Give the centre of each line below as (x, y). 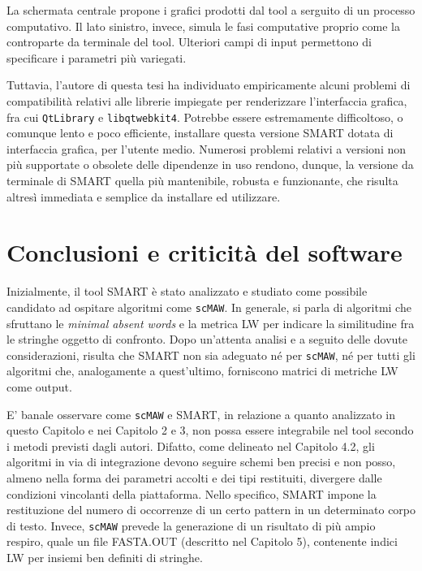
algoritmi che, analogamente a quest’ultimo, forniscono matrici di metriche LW (202, 371)
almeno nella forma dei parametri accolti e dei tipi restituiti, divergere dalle (194, 478)
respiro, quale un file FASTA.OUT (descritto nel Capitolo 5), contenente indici (202, 541)
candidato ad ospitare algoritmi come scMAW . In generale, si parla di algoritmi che (209, 307)
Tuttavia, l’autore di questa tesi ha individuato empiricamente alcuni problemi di (209, 85)
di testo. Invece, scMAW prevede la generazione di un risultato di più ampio (191, 525)
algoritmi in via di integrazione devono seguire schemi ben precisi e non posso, (201, 462)
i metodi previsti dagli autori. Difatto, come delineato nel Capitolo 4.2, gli (191, 446)
